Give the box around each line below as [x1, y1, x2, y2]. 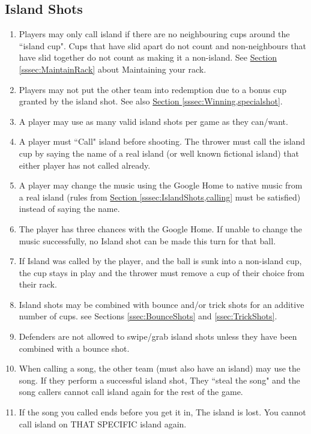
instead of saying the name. [19, 202, 120, 215]
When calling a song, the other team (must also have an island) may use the [19, 362, 301, 375]
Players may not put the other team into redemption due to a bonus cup [19, 83, 287, 95]
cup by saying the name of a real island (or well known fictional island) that [19, 146, 300, 159]
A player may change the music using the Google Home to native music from [19, 179, 303, 191]
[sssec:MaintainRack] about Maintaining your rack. [19, 62, 207, 75]
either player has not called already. [19, 158, 151, 171]
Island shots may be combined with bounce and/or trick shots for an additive [19, 298, 304, 310]
